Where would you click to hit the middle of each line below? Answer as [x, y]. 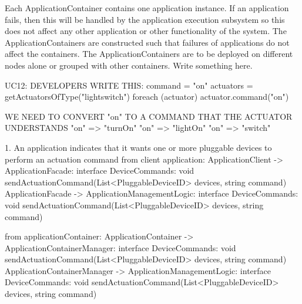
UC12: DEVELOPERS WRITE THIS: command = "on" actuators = [129, 85]
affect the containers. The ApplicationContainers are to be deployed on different [149, 54]
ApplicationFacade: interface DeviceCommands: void [100, 170]
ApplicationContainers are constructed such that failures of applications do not [147, 42]
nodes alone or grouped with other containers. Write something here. [129, 65]
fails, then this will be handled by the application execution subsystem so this [145, 19]
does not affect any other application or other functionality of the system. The [146, 31]
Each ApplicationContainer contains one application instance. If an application [147, 8]
